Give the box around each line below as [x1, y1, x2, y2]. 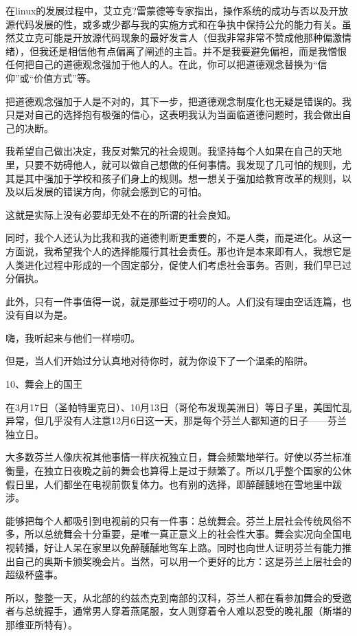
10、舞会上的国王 [5, 377, 82, 391]
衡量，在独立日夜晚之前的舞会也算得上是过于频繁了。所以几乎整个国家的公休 [5, 463, 352, 478]
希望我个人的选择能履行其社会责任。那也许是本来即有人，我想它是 [53, 243, 352, 258]
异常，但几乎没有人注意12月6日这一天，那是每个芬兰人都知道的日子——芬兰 [5, 413, 347, 428]
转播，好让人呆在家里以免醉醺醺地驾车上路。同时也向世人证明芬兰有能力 [14, 540, 342, 554]
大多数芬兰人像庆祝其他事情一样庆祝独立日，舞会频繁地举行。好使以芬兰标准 [5, 450, 352, 464]
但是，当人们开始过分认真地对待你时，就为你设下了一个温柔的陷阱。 [5, 353, 313, 368]
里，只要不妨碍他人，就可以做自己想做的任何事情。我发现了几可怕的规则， [5, 157, 342, 171]
